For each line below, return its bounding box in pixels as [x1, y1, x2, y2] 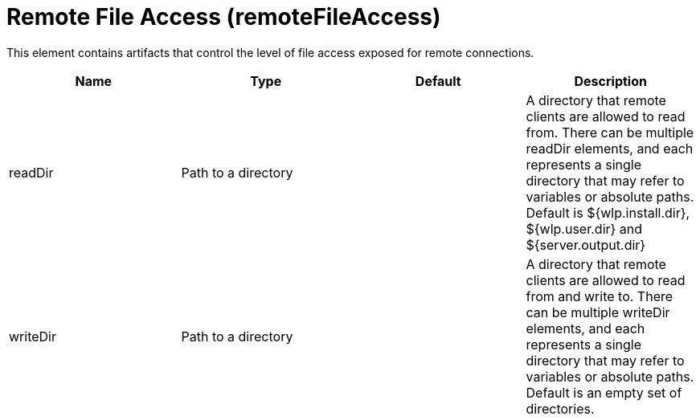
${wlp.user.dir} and [526, 220, 643, 237]
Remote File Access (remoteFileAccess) [6, 3, 441, 31]
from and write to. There [526, 287, 673, 304]
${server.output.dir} [526, 236, 646, 253]
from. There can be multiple [526, 124, 694, 141]
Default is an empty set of [526, 384, 682, 401]
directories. [526, 400, 595, 417]
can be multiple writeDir [526, 304, 670, 320]
